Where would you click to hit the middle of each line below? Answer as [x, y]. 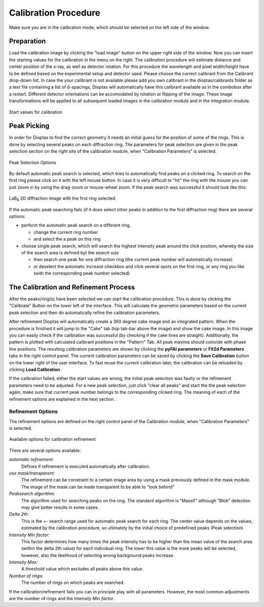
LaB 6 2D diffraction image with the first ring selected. [63, 199]
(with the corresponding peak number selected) [82, 273]
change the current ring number [66, 232]
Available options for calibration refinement [52, 439]
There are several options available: [45, 450]
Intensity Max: [23, 562]
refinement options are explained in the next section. [62, 399]
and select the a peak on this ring [67, 239]
